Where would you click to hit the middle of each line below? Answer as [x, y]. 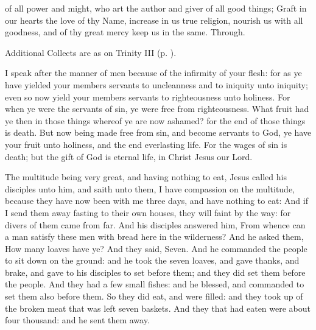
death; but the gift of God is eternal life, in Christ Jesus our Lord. [129, 156]
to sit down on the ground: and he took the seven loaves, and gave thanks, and [152, 260]
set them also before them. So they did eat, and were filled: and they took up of [154, 296]
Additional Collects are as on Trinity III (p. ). [91, 52]
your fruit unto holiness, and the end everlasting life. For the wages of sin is [146, 144]
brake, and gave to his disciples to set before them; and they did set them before [155, 272]
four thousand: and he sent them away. [77, 320]
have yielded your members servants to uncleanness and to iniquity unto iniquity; [156, 84]
